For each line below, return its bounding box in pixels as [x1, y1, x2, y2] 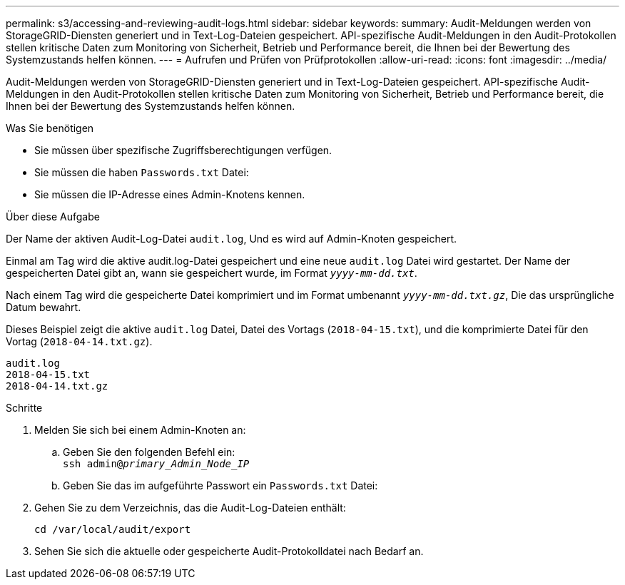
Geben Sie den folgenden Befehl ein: [63, 446, 235, 458]
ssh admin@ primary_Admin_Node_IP [63, 458, 250, 469]
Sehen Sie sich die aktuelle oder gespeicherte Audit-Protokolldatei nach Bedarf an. [34, 545, 424, 557]
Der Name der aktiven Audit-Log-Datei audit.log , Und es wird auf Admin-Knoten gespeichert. [6, 233, 457, 245]
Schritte [6, 402, 43, 414]
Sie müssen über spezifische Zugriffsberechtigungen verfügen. [34, 144, 332, 156]
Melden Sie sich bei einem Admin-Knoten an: [34, 424, 246, 436]
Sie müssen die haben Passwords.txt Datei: [34, 166, 249, 178]
